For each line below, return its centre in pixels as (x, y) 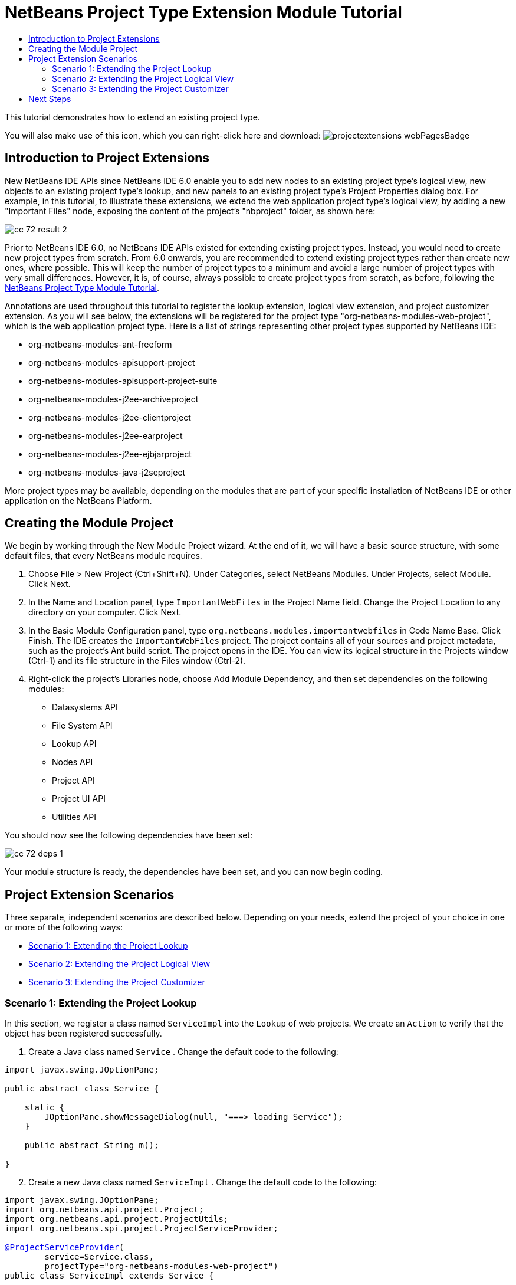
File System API (82, 726)
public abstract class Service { (82, 1089)
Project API (73, 781)
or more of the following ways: (64, 927)
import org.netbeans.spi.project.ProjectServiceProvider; (142, 1229)
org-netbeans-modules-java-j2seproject (107, 472)
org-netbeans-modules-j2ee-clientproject (110, 417)
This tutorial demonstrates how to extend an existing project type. (132, 117)
